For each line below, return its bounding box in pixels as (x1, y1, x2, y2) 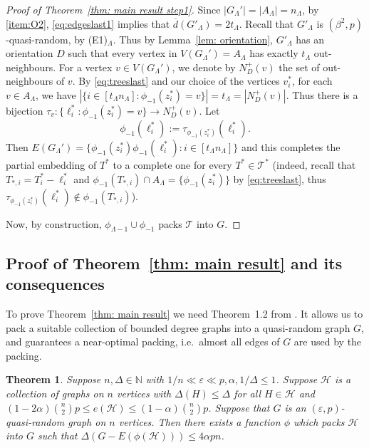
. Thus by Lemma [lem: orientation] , (113, 31, 273, 46)
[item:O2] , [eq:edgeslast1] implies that (6, 16, 170, 31)
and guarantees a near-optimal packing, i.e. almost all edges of (6, 334, 280, 349)
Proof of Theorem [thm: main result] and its (6, 251, 343, 274)
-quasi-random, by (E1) (6, 31, 108, 46)
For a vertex (58, 59, 113, 74)
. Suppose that (208, 400, 270, 415)
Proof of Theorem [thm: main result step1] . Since (6, 2, 221, 16)
